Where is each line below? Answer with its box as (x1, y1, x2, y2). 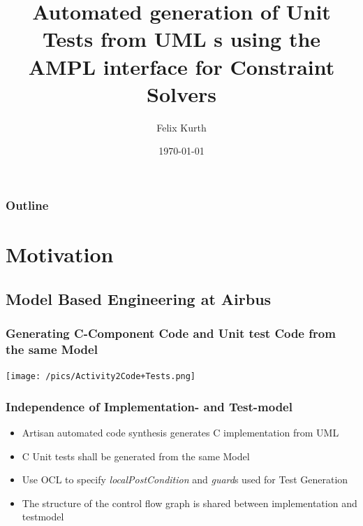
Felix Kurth (156, 120, 207, 134)
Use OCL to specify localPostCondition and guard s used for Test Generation (22, 472, 348, 487)
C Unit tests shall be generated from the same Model (22, 448, 250, 463)
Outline (6, 196, 49, 213)
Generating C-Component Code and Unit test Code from (6, 324, 336, 341)
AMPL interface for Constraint (28, 52, 335, 80)
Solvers (147, 79, 216, 108)
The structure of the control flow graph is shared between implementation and (22, 495, 357, 510)
